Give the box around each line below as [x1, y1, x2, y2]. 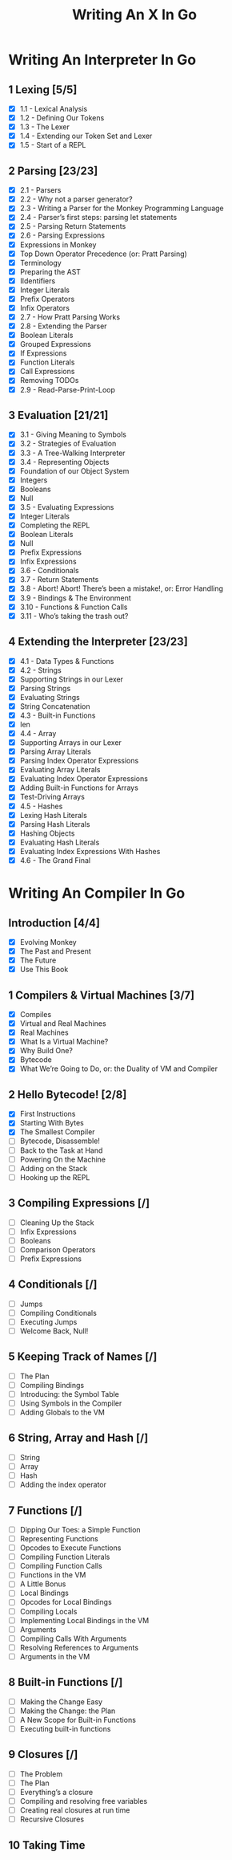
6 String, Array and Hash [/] [8, 1431, 149, 1445]
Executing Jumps [19, 1317, 78, 1326]
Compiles [19, 1010, 52, 1019]
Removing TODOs [19, 376, 79, 385]
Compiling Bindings [19, 1380, 85, 1390]
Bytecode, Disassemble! [19, 1136, 100, 1146]
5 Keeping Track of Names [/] [8, 1350, 158, 1364]
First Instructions [19, 1109, 76, 1119]
